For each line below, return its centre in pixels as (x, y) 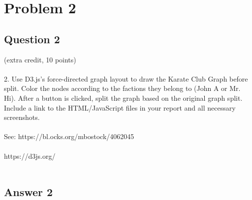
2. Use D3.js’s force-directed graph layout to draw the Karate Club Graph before (126, 78)
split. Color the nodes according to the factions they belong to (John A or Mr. (122, 88)
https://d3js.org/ (30, 156)
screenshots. (22, 117)
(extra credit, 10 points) (40, 59)
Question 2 (32, 39)
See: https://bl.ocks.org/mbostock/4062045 (69, 136)
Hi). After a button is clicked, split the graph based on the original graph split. (123, 98)
